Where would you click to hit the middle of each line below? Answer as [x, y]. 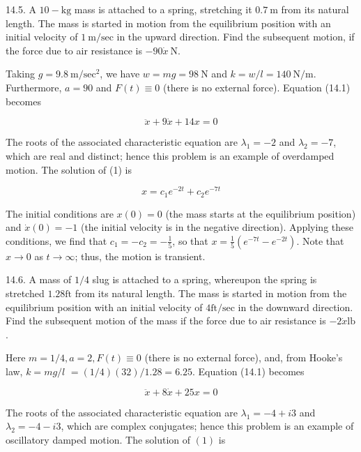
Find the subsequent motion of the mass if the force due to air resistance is [166, 321]
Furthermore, [34, 87]
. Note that [320, 240]
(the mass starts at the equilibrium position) [261, 213]
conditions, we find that [56, 240]
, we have [120, 74]
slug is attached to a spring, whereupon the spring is [205, 279]
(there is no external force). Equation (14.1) [256, 87]
